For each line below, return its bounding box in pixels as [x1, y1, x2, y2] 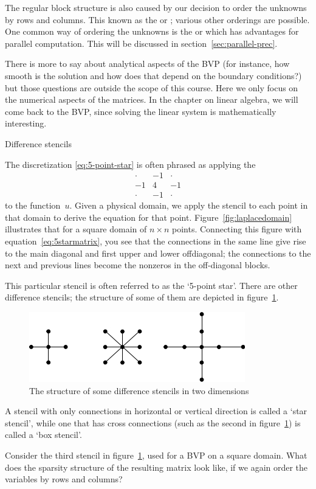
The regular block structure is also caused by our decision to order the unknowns [5, 1, 307, 13]
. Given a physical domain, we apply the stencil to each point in [69, 199, 308, 212]
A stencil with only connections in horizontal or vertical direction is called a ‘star [5, 404, 307, 417]
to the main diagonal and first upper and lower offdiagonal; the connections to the [5, 246, 311, 259]
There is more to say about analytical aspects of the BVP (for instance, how [5, 57, 290, 70]
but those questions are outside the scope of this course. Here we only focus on [5, 81, 298, 94]
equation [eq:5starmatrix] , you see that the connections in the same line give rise [5, 235, 306, 247]
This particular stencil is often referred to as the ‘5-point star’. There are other [5, 279, 298, 291]
